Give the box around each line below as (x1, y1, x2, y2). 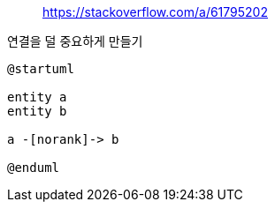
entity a (7, 90, 67, 104)
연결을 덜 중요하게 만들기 (7, 34, 143, 49)
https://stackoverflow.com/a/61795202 (42, 4, 268, 19)
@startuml (7, 62, 74, 76)
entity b (7, 104, 67, 118)
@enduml (7, 160, 60, 175)
